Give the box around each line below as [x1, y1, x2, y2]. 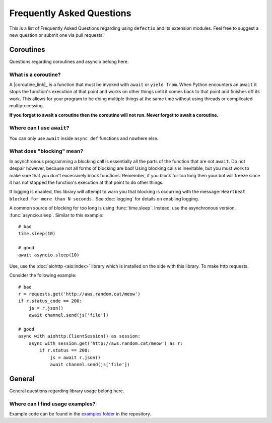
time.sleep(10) [18, 231, 56, 237]
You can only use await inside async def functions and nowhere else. [9, 135, 159, 141]
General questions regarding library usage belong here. [9, 388, 124, 394]
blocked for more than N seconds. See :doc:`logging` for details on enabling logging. [9, 195, 199, 201]
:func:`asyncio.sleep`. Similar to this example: [9, 212, 104, 218]
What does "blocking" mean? [9, 148, 84, 155]
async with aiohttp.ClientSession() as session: [18, 333, 141, 339]
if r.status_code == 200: [18, 298, 83, 304]
